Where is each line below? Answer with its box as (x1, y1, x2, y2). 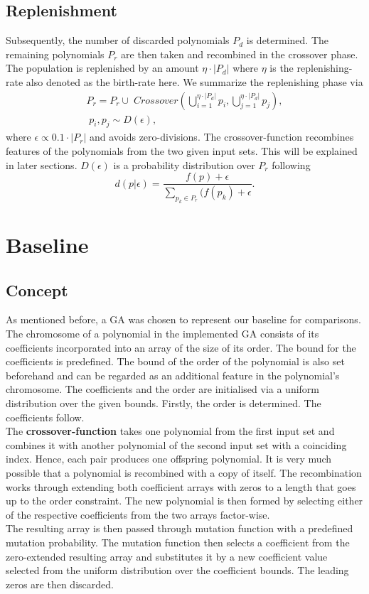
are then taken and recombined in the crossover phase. (121, 46, 358, 61)
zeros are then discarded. (6, 576, 114, 591)
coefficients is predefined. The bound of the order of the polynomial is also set (6, 354, 345, 369)
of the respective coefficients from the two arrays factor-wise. (6, 507, 270, 522)
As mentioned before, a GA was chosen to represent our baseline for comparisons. (6, 312, 361, 327)
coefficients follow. (6, 409, 85, 424)
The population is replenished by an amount (6, 60, 199, 75)
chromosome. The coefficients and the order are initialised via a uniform (6, 382, 320, 396)
